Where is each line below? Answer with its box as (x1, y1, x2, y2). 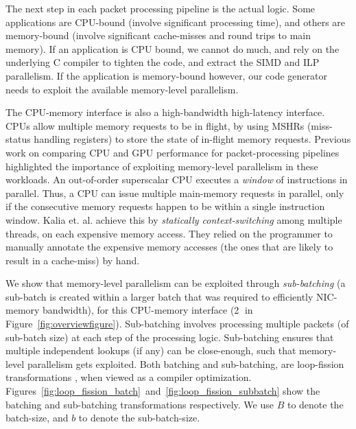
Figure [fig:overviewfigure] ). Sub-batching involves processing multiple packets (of (5, 316, 349, 331)
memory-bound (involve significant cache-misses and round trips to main (5, 28, 311, 43)
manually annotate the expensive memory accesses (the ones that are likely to (5, 240, 333, 254)
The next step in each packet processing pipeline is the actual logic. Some (5, 1, 316, 15)
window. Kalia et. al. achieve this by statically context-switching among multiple (5, 212, 342, 227)
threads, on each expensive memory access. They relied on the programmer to (5, 226, 333, 240)
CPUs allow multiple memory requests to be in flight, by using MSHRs (5, 118, 305, 132)
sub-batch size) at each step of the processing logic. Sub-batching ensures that (5, 329, 334, 344)
